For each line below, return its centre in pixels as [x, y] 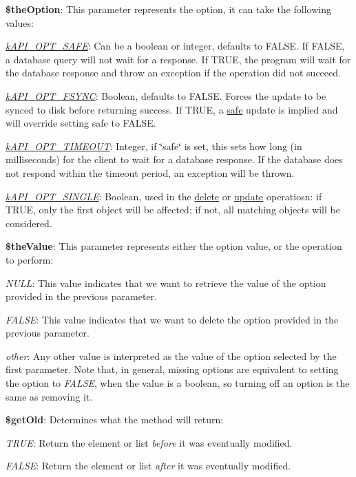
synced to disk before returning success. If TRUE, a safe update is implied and [172, 109]
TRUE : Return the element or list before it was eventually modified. [149, 442]
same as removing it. [49, 396]
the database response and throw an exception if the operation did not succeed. [173, 73]
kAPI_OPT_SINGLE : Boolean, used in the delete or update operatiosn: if [164, 196]
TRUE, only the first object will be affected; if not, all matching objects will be [173, 210]
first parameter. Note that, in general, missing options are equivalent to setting [172, 369]
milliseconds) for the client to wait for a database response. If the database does [174, 159]
